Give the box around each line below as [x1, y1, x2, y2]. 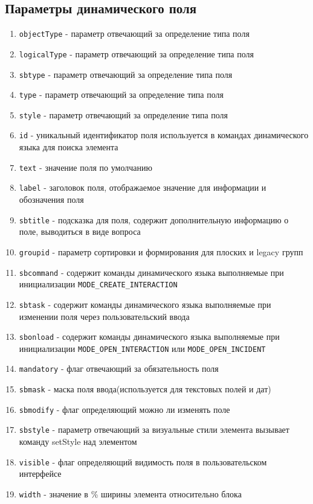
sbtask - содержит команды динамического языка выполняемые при [19, 298, 271, 310]
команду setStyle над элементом [19, 435, 137, 448]
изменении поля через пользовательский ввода [19, 310, 190, 322]
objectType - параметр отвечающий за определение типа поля [19, 27, 250, 40]
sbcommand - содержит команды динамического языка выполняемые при [19, 266, 284, 278]
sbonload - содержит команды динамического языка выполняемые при [19, 330, 280, 343]
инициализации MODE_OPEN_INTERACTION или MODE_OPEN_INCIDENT [19, 342, 266, 354]
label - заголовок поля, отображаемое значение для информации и [19, 181, 266, 194]
